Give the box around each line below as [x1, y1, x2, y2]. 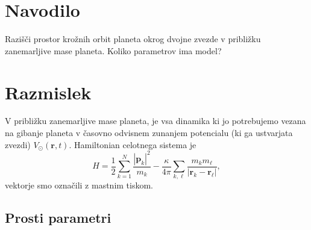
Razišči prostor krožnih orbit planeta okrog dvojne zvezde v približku [5, 33, 261, 45]
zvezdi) [5, 138, 31, 151]
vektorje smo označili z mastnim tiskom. [5, 179, 154, 191]
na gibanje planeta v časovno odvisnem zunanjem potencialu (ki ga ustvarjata [5, 126, 293, 139]
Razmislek [5, 79, 92, 104]
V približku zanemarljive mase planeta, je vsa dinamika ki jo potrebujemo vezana [5, 114, 306, 127]
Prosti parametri [5, 208, 112, 227]
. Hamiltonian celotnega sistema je [69, 138, 196, 151]
